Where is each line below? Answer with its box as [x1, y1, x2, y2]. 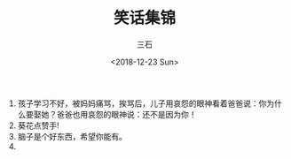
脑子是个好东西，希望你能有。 [17, 131, 127, 141]
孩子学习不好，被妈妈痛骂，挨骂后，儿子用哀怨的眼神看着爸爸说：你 [17, 98, 267, 109]
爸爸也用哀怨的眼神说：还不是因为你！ [56, 109, 197, 119]
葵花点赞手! [17, 120, 59, 131]
